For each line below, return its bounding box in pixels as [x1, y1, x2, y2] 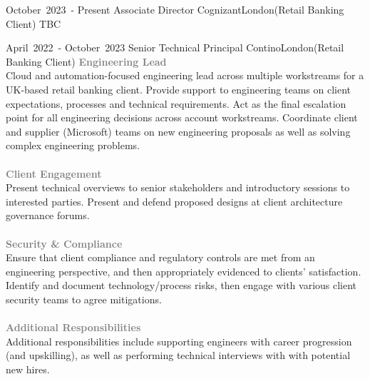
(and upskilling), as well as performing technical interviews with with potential [6, 348, 351, 363]
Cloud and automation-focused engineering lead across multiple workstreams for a [6, 68, 364, 83]
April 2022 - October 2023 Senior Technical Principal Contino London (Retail [6, 40, 344, 55]
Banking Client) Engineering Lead [6, 54, 167, 69]
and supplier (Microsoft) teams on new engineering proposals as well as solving [6, 123, 351, 138]
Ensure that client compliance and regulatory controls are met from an [6, 250, 315, 265]
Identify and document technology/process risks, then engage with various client [6, 278, 357, 293]
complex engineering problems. [6, 138, 140, 153]
